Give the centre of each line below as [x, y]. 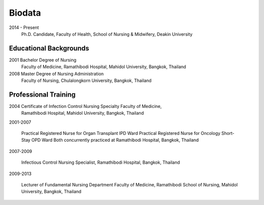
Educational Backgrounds [49, 48]
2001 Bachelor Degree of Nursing [43, 60]
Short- [228, 133]
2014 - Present [24, 27]
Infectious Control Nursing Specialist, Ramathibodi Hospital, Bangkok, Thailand [101, 162]
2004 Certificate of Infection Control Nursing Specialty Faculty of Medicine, [85, 106]
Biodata [25, 13]
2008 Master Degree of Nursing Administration [56, 74]
